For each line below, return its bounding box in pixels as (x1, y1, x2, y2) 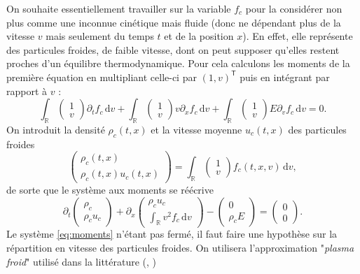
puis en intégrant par (240, 69, 330, 84)
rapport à (6, 83, 48, 98)
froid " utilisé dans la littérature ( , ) (6, 254, 157, 268)
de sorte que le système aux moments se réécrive (6, 182, 214, 197)
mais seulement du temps (46, 29, 154, 43)
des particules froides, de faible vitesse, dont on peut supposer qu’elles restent (6, 42, 340, 57)
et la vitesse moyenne (151, 122, 242, 136)
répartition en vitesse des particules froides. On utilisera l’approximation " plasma (6, 240, 354, 255)
